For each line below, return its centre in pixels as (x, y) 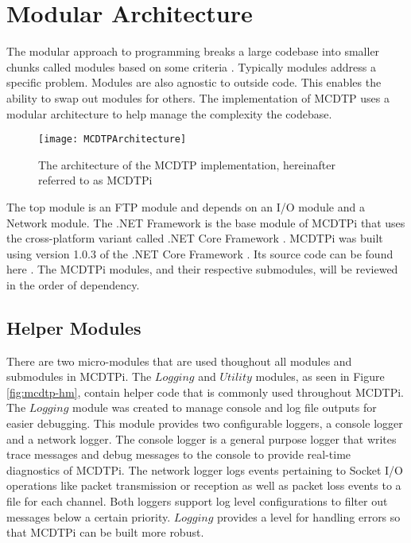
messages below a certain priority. (89, 516)
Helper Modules (74, 327)
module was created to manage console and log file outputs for (225, 407)
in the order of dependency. (73, 284)
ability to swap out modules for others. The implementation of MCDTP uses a (198, 97)
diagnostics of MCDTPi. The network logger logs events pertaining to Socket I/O (205, 469)
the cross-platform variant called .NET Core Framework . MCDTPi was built (195, 238)
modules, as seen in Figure (320, 376)
